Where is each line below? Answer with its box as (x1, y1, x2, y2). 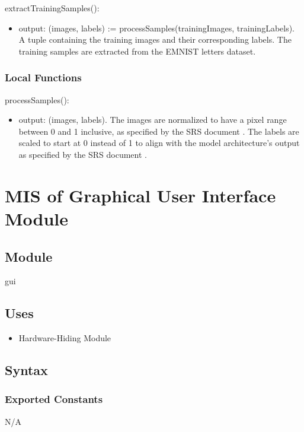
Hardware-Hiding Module (18, 332, 111, 344)
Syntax (5, 361, 48, 379)
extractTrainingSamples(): (5, 2, 100, 14)
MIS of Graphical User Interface (5, 183, 276, 207)
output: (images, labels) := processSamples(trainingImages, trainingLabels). (18, 21, 295, 34)
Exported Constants (5, 392, 103, 406)
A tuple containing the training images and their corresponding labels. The (18, 33, 292, 46)
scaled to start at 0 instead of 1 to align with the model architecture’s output (18, 136, 300, 149)
